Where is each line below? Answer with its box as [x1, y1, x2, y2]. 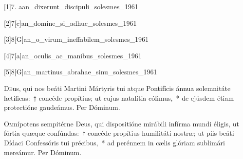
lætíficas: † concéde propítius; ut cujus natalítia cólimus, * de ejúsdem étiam [4, 92, 234, 103]
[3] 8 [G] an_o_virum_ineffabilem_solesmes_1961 [4, 34, 149, 44]
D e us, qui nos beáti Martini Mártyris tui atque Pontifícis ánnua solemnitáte [4, 83, 231, 93]
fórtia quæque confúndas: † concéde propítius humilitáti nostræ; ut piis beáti [4, 128, 234, 138]
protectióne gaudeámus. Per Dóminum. [4, 102, 120, 112]
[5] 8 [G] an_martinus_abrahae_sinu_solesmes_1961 [4, 67, 157, 77]
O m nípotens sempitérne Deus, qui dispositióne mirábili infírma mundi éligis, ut [4, 118, 239, 128]
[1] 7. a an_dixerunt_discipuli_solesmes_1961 [4, 1, 138, 11]
